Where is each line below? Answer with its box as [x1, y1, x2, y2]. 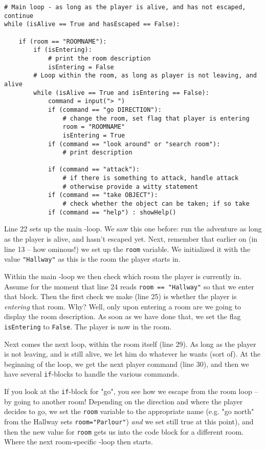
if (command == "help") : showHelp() [48, 208, 176, 216]
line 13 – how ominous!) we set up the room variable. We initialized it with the [4, 243, 251, 254]
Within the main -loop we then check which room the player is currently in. [4, 270, 242, 281]
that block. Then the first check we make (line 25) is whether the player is [4, 291, 237, 302]
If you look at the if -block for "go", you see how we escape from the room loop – [4, 386, 258, 397]
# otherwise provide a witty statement [62, 183, 198, 190]
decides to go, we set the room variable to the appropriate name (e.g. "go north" [4, 406, 254, 417]
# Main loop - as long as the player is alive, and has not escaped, [4, 4, 246, 11]
